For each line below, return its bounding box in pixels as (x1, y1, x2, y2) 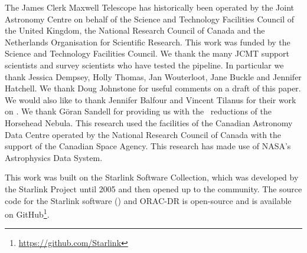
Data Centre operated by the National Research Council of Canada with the (5, 128, 282, 140)
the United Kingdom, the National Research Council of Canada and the (5, 24, 265, 37)
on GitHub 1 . (5, 206, 50, 220)
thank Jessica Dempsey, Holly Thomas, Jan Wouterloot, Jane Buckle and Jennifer (5, 70, 302, 83)
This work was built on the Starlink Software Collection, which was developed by (5, 171, 299, 183)
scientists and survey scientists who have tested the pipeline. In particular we (5, 58, 284, 71)
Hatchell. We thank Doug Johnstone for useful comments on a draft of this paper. (5, 82, 301, 94)
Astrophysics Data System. (5, 151, 103, 163)
